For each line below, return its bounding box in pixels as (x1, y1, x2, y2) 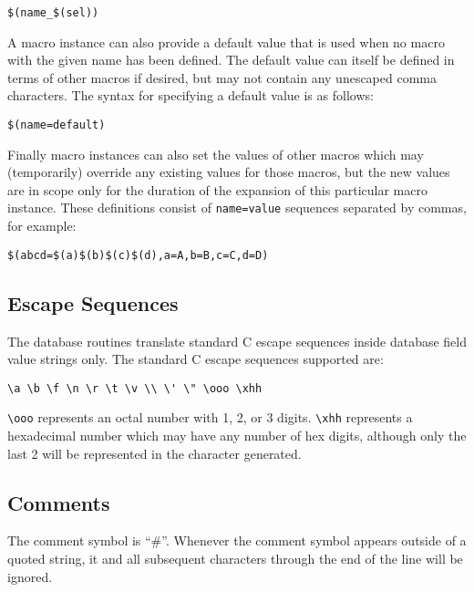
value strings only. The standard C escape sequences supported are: (7, 349, 384, 369)
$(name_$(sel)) (7, 6, 99, 19)
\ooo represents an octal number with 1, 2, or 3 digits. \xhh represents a (7, 408, 413, 427)
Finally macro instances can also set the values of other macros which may (7, 144, 424, 163)
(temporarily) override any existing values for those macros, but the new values (7, 162, 450, 182)
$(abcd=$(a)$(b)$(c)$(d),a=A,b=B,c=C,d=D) (7, 248, 269, 262)
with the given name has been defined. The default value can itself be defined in (7, 50, 455, 69)
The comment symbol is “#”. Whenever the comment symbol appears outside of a (7, 531, 467, 550)
